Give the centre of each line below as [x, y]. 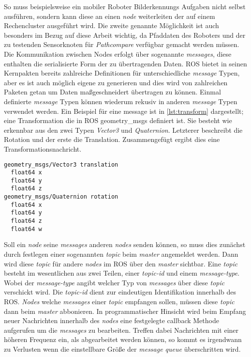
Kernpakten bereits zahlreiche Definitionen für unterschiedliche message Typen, [122, 73]
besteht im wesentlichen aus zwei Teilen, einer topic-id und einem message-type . [122, 273]
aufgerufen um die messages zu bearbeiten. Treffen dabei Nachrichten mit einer [121, 330]
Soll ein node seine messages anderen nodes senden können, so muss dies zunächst [125, 244]
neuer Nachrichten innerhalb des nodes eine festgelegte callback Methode [111, 320]
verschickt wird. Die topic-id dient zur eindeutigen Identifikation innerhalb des [120, 292]
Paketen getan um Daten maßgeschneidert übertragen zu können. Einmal [112, 92]
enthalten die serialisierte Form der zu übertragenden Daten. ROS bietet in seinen [125, 63]
